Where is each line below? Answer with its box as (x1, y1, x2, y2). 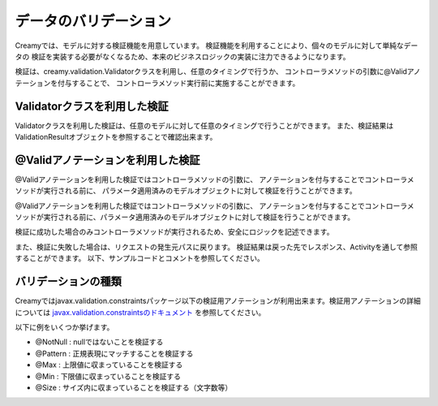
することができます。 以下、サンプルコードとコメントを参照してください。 (15, 253, 264, 263)
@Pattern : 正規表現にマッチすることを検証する (35, 348, 194, 358)
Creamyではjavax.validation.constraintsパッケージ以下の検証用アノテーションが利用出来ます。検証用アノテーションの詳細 (15, 296, 421, 306)
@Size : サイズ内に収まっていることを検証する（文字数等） (35, 382, 233, 392)
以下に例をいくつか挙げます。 (15, 322, 114, 332)
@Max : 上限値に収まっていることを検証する (35, 360, 183, 369)
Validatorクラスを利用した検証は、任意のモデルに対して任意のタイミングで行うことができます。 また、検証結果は (15, 120, 393, 130)
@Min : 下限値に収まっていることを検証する (35, 371, 182, 381)
